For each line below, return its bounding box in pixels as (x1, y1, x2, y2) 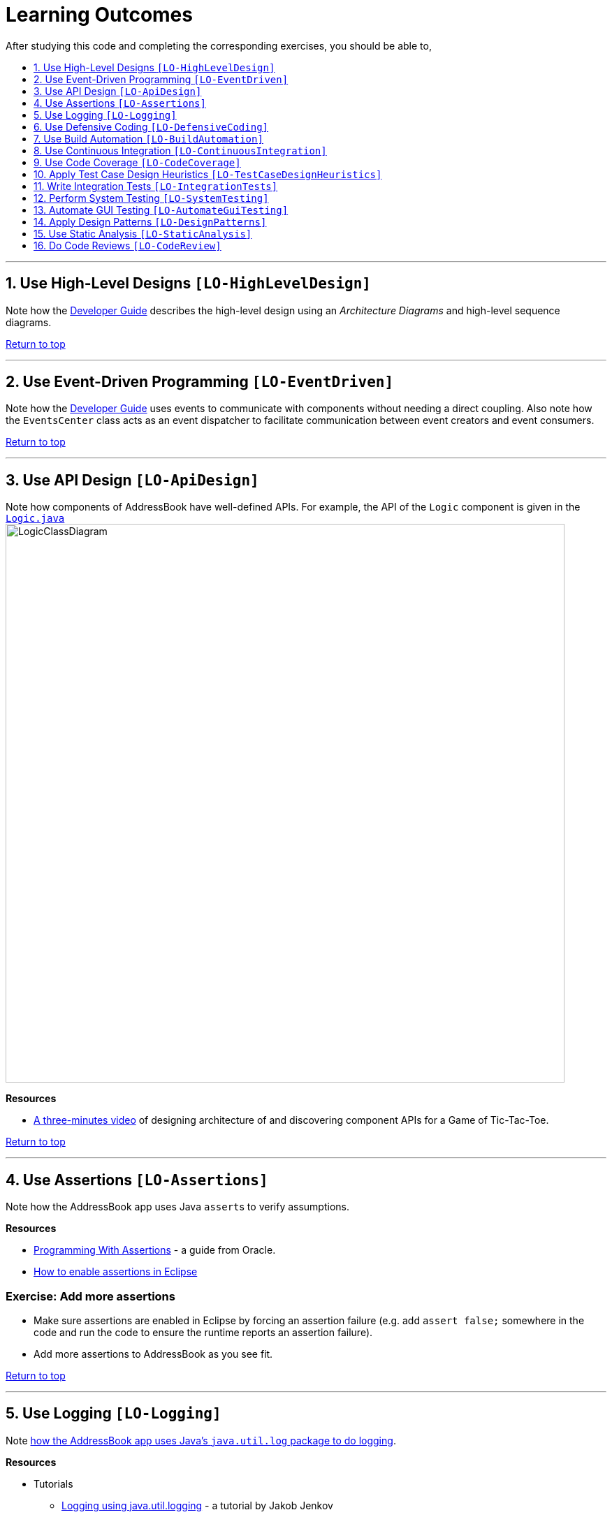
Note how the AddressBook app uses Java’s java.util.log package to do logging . (6, 1434, 396, 1446)
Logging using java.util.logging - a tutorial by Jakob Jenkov (61, 1499, 333, 1511)
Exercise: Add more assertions (6, 1289, 175, 1303)
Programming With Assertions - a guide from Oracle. (34, 1244, 276, 1256)
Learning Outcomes (6, 3, 193, 27)
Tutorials (34, 1477, 73, 1490)
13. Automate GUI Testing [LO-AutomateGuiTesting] (34, 203, 289, 216)
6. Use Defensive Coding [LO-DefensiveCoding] (34, 120, 268, 133)
